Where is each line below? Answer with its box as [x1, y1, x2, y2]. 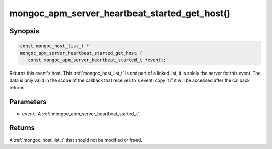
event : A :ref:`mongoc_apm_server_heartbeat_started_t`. [22, 111, 141, 117]
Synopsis [9, 27, 40, 35]
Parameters [9, 97, 47, 106]
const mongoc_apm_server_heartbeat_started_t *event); [28, 57, 166, 63]
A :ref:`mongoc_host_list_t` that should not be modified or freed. [9, 137, 142, 143]
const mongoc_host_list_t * [20, 43, 89, 49]
